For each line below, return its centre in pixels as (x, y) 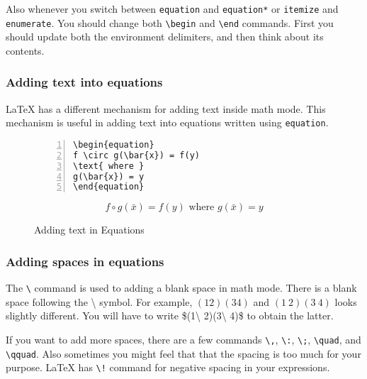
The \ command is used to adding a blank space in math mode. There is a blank (181, 288)
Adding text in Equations (89, 230)
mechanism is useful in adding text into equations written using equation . (167, 122)
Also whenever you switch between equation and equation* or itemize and (172, 9)
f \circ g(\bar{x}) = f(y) (136, 155)
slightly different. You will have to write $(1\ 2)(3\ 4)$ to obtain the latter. (170, 315)
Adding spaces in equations (85, 261)
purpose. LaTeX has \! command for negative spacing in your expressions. (168, 367)
